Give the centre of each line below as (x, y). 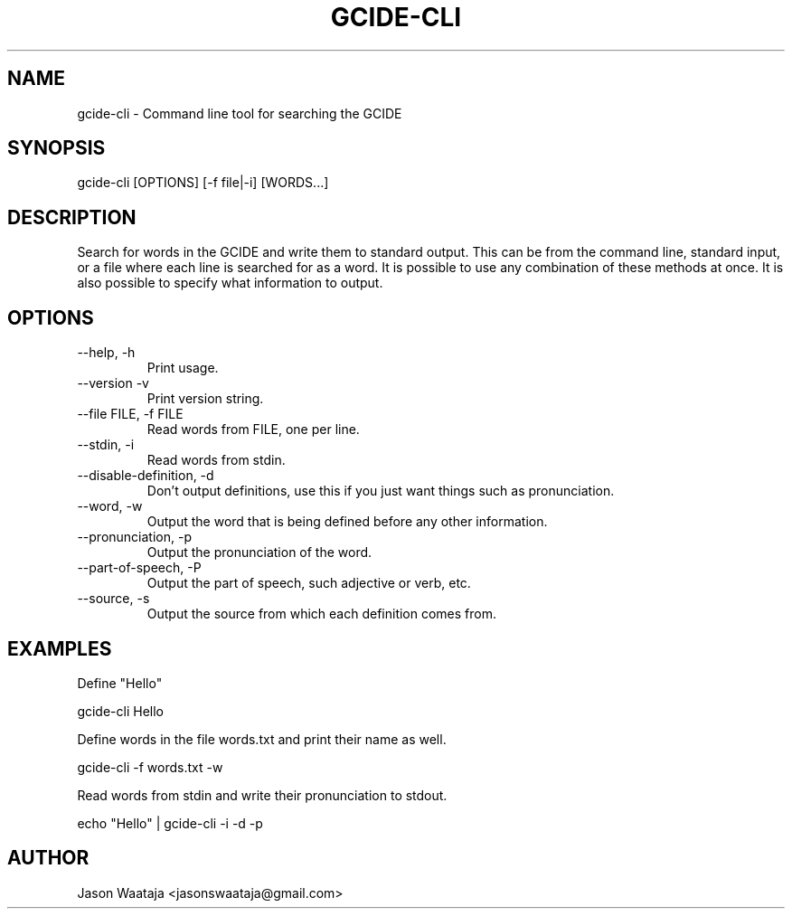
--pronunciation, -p (134, 537)
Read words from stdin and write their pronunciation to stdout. (262, 795)
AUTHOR (48, 858)
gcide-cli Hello (120, 711)
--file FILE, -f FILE (130, 414)
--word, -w (110, 506)
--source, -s (113, 599)
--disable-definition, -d (146, 476)
